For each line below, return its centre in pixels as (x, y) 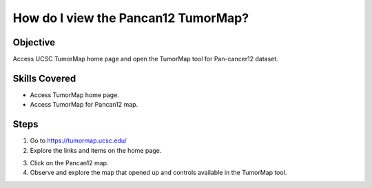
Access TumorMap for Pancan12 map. (84, 105)
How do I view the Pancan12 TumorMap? (131, 18)
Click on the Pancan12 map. (69, 163)
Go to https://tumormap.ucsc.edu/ (79, 140)
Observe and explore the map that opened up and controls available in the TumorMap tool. (158, 173)
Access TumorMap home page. (75, 95)
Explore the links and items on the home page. (96, 150)
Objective (34, 42)
